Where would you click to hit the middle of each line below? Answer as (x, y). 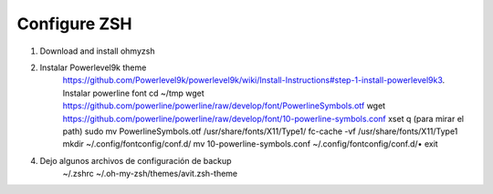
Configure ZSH (74, 24)
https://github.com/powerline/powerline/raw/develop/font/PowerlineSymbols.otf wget (224, 106)
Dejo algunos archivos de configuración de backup (136, 160)
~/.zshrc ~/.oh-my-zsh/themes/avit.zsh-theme (150, 174)
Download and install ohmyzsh (97, 51)
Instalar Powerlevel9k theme (93, 67)
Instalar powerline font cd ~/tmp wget (133, 93)
